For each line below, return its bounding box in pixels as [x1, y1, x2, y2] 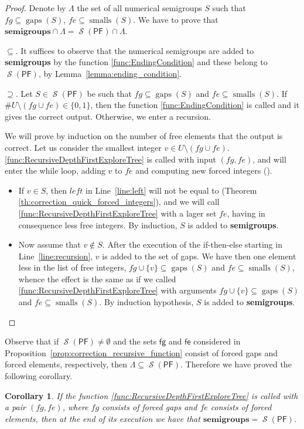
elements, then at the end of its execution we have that [5, 412, 200, 424]
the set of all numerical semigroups [77, 2, 202, 13]
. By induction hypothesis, [99, 296, 194, 308]
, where [62, 401, 88, 413]
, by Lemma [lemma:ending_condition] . [38, 67, 182, 79]
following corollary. [5, 370, 73, 382]
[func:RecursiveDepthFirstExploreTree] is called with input [5, 153, 216, 165]
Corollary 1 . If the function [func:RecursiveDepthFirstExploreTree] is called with [5, 389, 298, 401]
